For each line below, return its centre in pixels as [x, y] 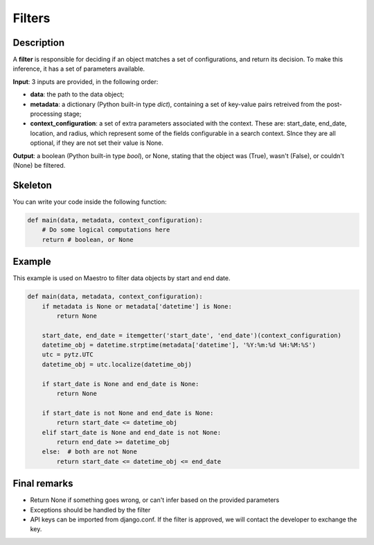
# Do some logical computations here [106, 230]
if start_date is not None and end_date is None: [128, 413]
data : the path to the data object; [77, 94]
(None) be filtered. [39, 165]
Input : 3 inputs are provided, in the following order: [86, 81]
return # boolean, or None [88, 240]
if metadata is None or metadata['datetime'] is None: [137, 306]
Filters [32, 18]
